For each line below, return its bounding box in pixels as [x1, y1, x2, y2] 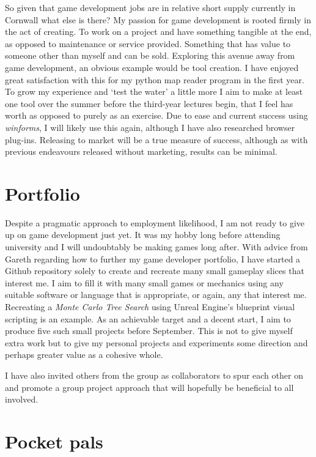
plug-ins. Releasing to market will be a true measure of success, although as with [5, 133, 308, 146]
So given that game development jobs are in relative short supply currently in [5, 1, 296, 13]
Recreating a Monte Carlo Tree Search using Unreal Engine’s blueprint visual [5, 300, 295, 313]
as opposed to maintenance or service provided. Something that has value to [5, 37, 291, 50]
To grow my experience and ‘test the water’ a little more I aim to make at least [5, 85, 303, 98]
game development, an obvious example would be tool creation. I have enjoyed [5, 61, 299, 73]
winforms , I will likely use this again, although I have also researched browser [5, 121, 295, 133]
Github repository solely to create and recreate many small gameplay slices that [5, 264, 304, 277]
